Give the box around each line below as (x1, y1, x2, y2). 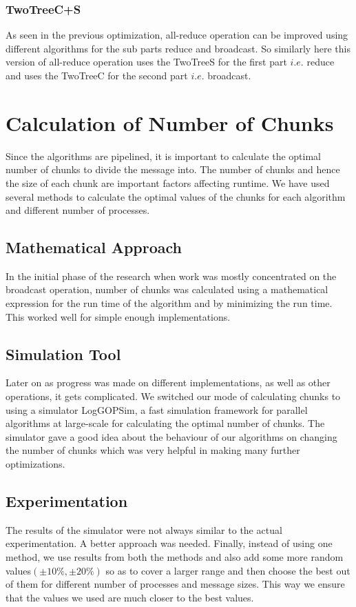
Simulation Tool (6, 343, 121, 364)
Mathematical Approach (6, 237, 182, 258)
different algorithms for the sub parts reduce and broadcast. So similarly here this (6, 41, 350, 55)
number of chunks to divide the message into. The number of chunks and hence (6, 162, 340, 177)
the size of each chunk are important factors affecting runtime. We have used (6, 175, 330, 190)
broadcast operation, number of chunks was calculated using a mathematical (6, 282, 328, 297)
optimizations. (6, 457, 65, 471)
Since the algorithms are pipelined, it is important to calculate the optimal (6, 148, 322, 163)
